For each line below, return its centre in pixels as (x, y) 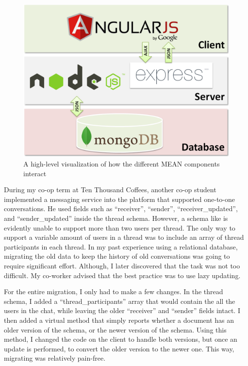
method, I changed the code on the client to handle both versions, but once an (121, 339)
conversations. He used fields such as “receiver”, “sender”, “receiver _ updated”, (121, 208)
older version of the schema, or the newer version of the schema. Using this (115, 329)
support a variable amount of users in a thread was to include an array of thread (124, 237)
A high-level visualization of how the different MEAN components (122, 164)
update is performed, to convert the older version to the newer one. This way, (119, 348)
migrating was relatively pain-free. (55, 358)
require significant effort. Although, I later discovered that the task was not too (122, 266)
